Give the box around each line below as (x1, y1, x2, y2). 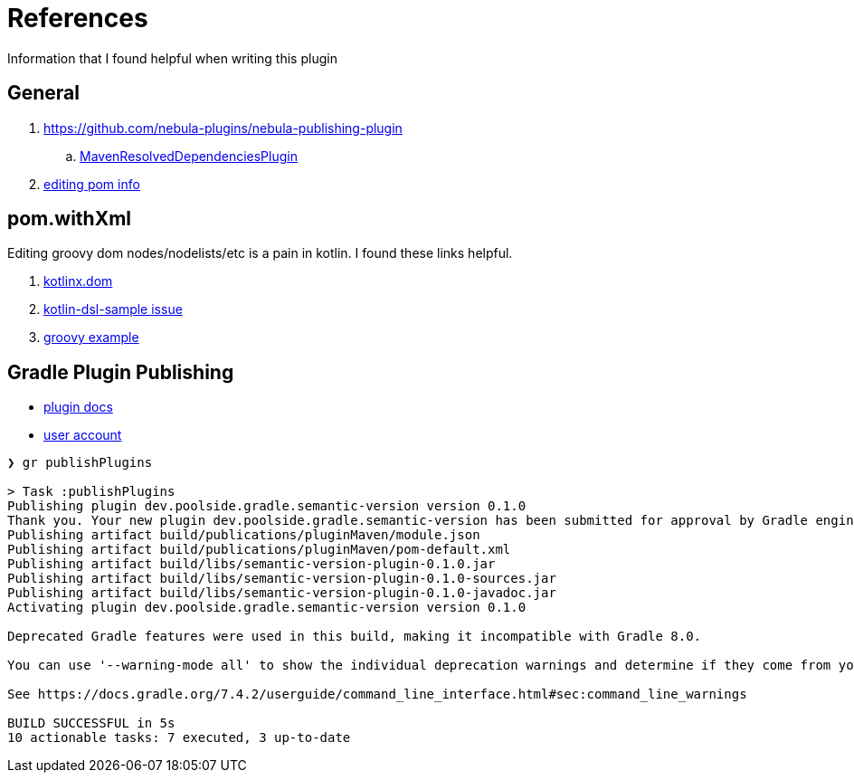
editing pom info (43, 176, 140, 192)
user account (43, 427, 122, 443)
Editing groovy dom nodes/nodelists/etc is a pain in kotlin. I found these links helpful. (7, 245, 513, 262)
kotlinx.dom (43, 273, 113, 290)
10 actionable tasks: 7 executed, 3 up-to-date (7, 730, 351, 746)
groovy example (43, 329, 139, 346)
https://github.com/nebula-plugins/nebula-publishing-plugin (43, 119, 403, 136)
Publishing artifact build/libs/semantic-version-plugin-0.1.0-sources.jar (7, 571, 556, 586)
